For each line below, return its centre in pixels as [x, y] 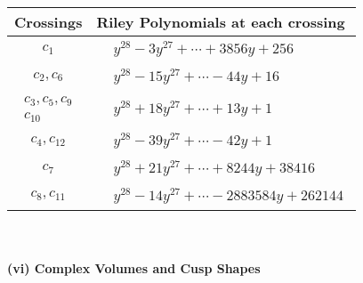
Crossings [48, 22]
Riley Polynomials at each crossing [221, 22]
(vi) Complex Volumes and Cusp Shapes [134, 268]
